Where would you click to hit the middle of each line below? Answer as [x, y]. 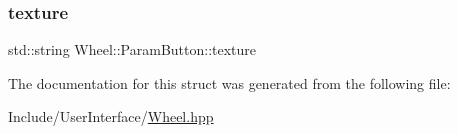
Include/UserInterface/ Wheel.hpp [111, 116]
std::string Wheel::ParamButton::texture [132, 49]
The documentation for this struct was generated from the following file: [229, 82]
